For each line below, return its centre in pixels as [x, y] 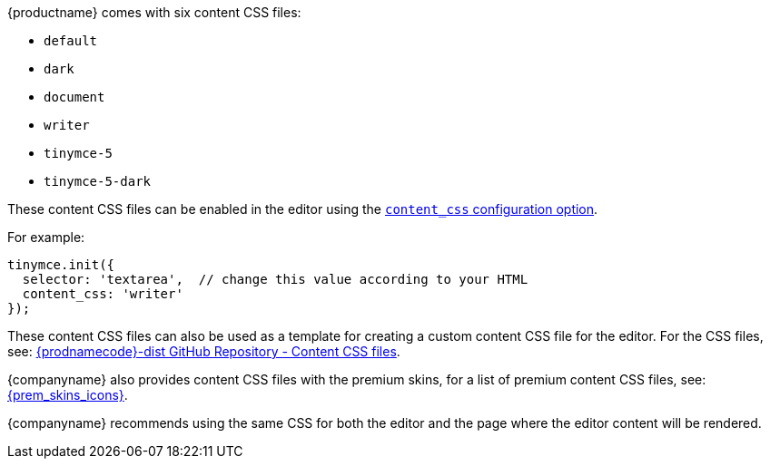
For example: [46, 237]
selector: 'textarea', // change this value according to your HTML [275, 279]
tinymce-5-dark [98, 181]
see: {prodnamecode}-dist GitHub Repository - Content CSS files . [204, 351]
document [74, 97]
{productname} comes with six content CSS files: [154, 12]
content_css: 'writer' [103, 294]
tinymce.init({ [61, 265]
